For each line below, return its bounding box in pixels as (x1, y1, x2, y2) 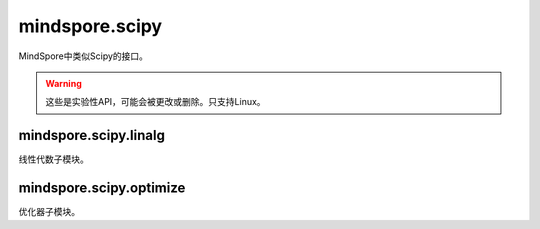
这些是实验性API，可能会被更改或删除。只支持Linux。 (45, 96, 266, 108)
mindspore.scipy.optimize (18, 180, 186, 197)
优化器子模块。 (18, 206, 80, 218)
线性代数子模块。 (18, 153, 89, 165)
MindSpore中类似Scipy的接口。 (18, 50, 149, 62)
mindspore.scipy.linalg (18, 127, 165, 144)
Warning (45, 77, 82, 89)
